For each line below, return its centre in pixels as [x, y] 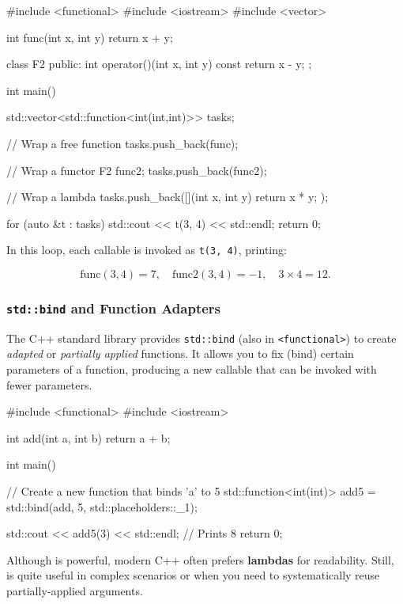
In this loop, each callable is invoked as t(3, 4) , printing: [147, 250]
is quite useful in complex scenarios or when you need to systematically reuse [193, 575]
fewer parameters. [49, 384]
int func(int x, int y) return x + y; [90, 37]
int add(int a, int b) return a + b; [89, 437]
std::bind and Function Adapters [113, 308]
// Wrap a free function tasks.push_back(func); [122, 143]
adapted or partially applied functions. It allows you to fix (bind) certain [180, 353]
